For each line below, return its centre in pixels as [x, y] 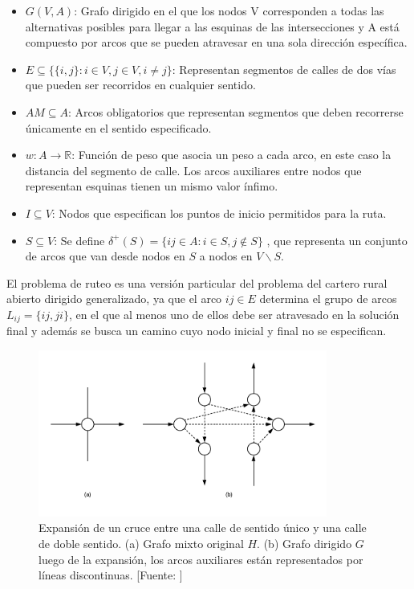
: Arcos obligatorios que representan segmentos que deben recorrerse [236, 111]
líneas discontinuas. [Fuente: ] [111, 575]
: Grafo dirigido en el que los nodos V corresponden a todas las [229, 10]
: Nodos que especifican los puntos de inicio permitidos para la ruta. [219, 213]
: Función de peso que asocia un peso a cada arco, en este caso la [231, 155]
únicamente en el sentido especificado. [118, 127]
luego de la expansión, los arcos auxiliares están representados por [201, 559]
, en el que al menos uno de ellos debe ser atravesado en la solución [234, 314]
